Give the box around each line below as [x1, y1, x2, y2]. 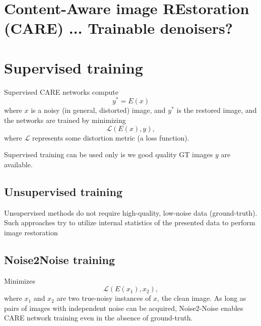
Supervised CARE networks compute [4, 86, 118, 97]
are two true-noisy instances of [56, 293, 151, 303]
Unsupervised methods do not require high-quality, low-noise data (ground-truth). [4, 207, 257, 218]
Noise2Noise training [4, 251, 115, 267]
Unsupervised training [4, 183, 122, 199]
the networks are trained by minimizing [4, 114, 126, 125]
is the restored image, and [176, 105, 257, 115]
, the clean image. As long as [157, 293, 246, 303]
